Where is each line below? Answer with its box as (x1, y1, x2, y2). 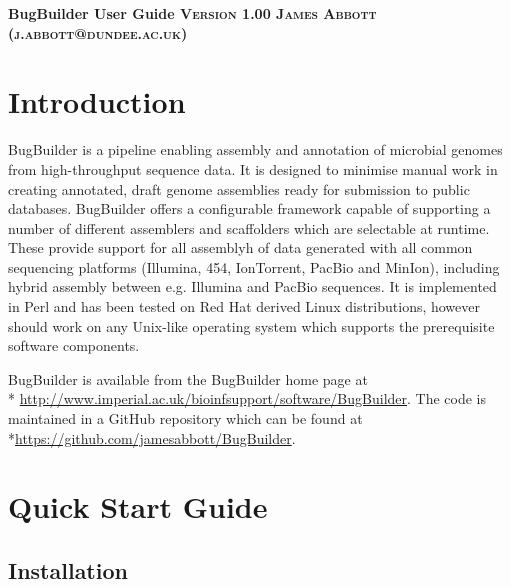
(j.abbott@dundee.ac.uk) (8, 22, 188, 43)
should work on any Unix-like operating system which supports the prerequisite (8, 315, 495, 336)
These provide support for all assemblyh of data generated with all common (8, 237, 473, 258)
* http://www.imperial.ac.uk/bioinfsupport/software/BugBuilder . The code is (8, 388, 487, 409)
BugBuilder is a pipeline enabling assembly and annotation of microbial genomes (8, 139, 503, 160)
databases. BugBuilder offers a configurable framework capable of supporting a (8, 198, 491, 219)
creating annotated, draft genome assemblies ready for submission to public (8, 178, 470, 199)
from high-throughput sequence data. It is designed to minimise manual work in (8, 158, 498, 179)
